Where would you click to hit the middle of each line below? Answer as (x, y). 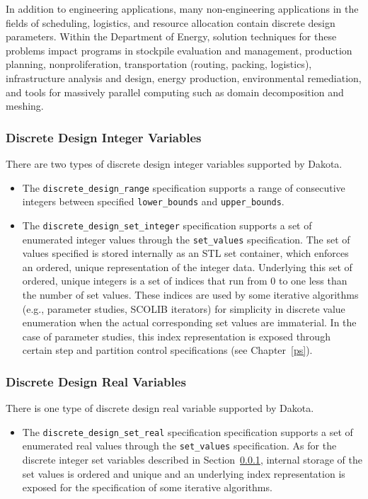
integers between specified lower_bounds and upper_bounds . (153, 201)
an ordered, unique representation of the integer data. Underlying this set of (187, 266)
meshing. (25, 106)
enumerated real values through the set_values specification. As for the (179, 446)
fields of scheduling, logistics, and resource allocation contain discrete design (171, 22)
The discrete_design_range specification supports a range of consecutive (184, 187)
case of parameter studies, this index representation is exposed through (176, 336)
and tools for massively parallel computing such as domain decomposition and (175, 92)
